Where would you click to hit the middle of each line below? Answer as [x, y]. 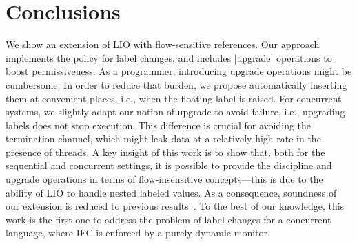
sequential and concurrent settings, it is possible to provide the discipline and [169, 165]
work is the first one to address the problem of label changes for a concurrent [169, 219]
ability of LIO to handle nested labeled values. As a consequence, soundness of [171, 192]
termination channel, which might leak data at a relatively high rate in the [163, 138]
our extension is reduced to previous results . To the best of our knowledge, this [175, 206]
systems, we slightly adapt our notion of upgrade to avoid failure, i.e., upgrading [175, 112]
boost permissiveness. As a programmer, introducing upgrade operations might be [179, 71]
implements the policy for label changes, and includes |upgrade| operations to [169, 57]
